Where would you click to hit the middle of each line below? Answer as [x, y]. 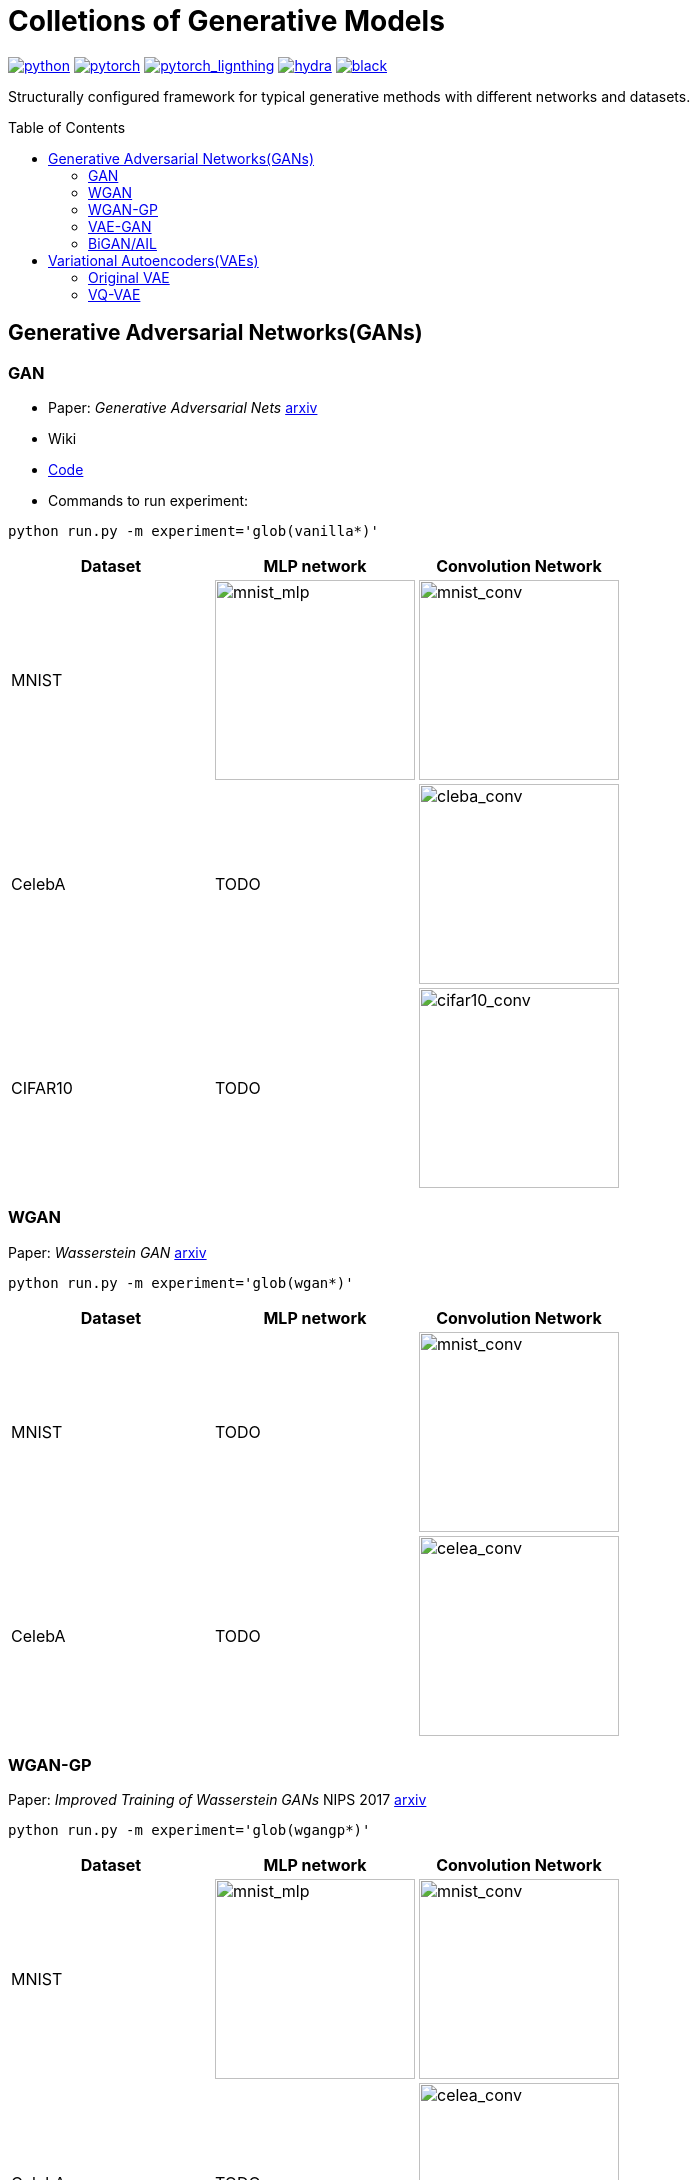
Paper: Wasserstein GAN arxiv [107, 1252]
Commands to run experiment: [148, 500]
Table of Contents [67, 127]
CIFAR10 [42, 1087]
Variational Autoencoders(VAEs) [153, 260]
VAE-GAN [120, 226]
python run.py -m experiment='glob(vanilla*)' [193, 530]
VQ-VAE [114, 294]
